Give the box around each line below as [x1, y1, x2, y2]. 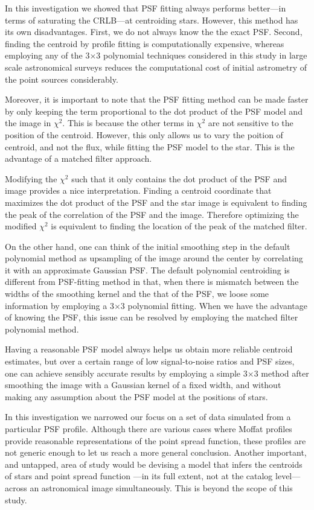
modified [5, 220, 37, 232]
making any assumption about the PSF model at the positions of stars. [5, 390, 268, 403]
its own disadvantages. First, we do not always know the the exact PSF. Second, [5, 25, 303, 38]
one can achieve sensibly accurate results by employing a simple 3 [5, 366, 248, 379]
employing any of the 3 [5, 49, 90, 62]
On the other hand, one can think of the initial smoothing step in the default [5, 240, 290, 252]
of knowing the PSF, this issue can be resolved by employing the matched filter [5, 311, 298, 324]
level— [275, 470, 301, 482]
